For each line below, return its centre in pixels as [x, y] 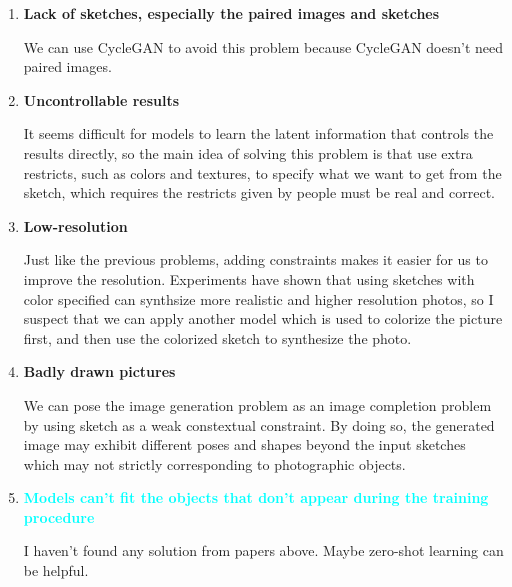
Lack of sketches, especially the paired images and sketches [231, 13]
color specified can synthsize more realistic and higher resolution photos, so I [258, 298]
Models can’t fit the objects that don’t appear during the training [256, 497]
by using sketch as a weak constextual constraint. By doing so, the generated [259, 424]
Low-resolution [75, 225]
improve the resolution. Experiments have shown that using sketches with [249, 278]
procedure [59, 516]
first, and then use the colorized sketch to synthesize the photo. [217, 337]
